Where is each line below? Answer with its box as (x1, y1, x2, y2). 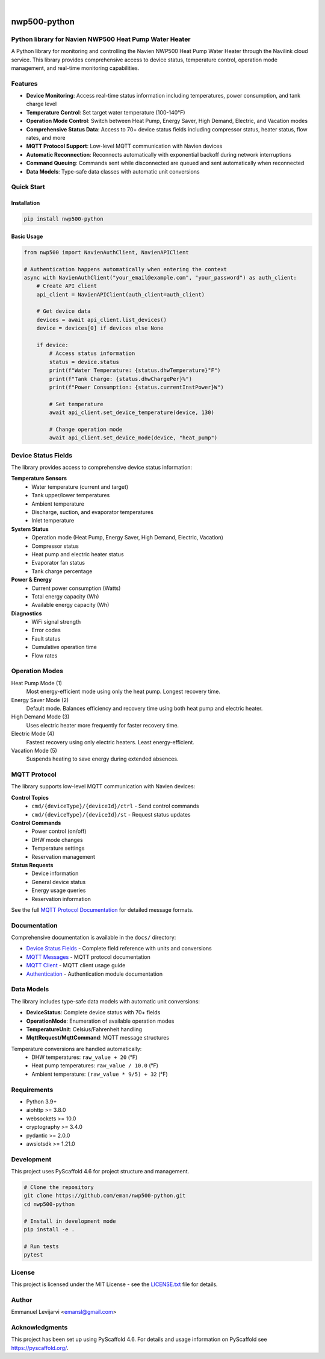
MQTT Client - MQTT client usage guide (26, 962, 126, 969)
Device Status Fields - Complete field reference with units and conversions (26, 945, 212, 952)
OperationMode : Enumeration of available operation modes (26, 1017, 175, 1025)
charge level (26, 100, 57, 108)
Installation (11, 199, 40, 207)
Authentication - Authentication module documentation (26, 970, 163, 978)
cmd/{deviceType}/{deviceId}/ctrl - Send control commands (31, 802, 199, 810)
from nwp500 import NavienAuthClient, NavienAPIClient (23, 249, 189, 256)
